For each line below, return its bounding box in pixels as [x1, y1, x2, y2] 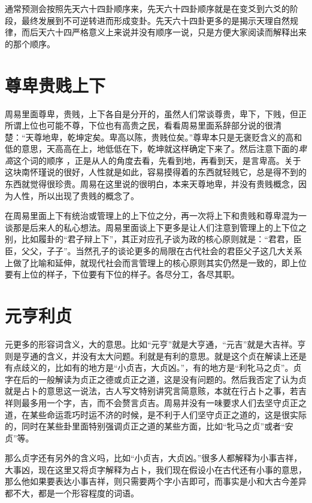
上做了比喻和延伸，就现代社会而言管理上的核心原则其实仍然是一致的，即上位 [5, 256, 307, 269]
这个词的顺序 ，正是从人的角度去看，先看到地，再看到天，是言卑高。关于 [13, 154, 301, 166]
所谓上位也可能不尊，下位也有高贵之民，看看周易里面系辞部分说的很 [5, 119, 273, 132]
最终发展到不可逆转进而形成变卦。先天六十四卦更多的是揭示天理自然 [21, 14, 290, 26]
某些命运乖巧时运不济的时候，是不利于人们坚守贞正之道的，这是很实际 [29, 408, 307, 420]
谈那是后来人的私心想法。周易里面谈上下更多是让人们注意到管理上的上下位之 [5, 221, 307, 233]
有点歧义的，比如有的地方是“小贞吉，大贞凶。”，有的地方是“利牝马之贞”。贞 [5, 361, 302, 374]
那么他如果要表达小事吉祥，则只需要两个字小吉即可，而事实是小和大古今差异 [5, 475, 307, 487]
